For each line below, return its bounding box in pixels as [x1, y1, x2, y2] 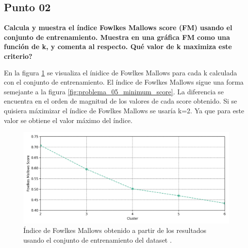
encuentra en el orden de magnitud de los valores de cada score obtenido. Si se [4, 96, 237, 106]
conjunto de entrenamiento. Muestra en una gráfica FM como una [4, 32, 230, 42]
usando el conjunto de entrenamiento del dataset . [23, 234, 172, 245]
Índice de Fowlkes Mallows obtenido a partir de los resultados [23, 225, 207, 235]
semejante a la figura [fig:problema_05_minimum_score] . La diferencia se [4, 86, 224, 96]
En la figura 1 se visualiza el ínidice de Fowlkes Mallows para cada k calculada [4, 67, 237, 77]
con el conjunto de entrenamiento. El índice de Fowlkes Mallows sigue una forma [4, 77, 244, 87]
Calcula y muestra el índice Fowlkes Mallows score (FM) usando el [4, 22, 232, 33]
